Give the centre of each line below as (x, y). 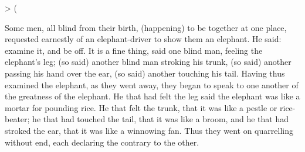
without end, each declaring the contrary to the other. (102, 142)
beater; (17, 119)
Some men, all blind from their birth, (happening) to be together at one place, (146, 27)
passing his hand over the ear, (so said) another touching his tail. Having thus (145, 73)
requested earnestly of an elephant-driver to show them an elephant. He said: (143, 39)
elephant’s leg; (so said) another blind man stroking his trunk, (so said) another (148, 62)
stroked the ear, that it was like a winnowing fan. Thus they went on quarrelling (149, 130)
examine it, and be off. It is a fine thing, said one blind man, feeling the (134, 50)
